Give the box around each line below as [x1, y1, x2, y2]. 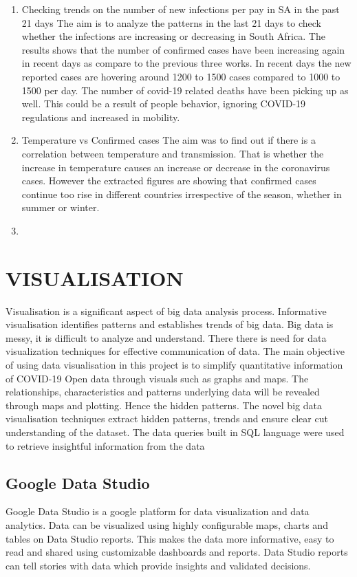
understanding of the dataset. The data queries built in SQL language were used [6, 424, 345, 439]
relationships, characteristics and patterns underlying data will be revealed [6, 384, 320, 399]
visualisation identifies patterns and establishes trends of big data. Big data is [6, 317, 334, 331]
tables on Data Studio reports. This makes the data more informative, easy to [6, 531, 334, 545]
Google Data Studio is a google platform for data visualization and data [6, 504, 310, 519]
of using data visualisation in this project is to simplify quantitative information [6, 358, 343, 371]
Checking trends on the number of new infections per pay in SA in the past [21, 2, 340, 16]
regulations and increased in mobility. [21, 109, 180, 124]
